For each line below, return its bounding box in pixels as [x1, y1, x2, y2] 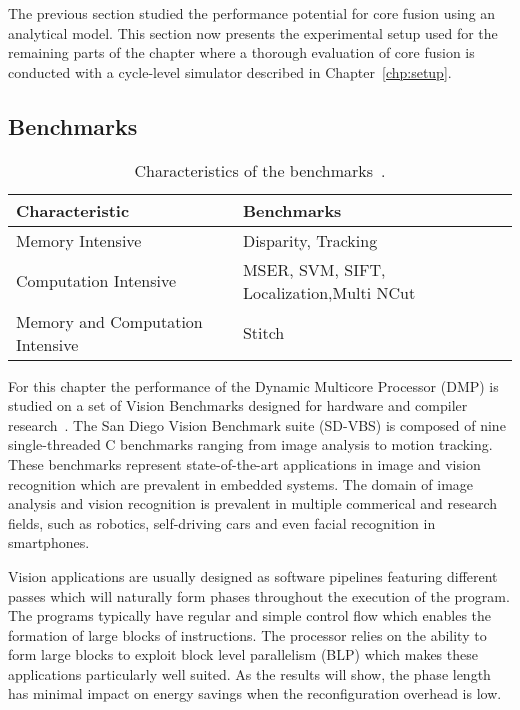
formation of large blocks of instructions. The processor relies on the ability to [8, 624, 487, 645]
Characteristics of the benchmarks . [134, 158, 386, 182]
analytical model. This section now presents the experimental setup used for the [8, 22, 498, 43]
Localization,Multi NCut [242, 280, 416, 304]
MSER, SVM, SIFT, [242, 257, 386, 281]
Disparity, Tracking [242, 228, 378, 252]
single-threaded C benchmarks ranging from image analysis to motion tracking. [8, 434, 493, 455]
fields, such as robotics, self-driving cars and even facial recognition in [8, 512, 436, 533]
